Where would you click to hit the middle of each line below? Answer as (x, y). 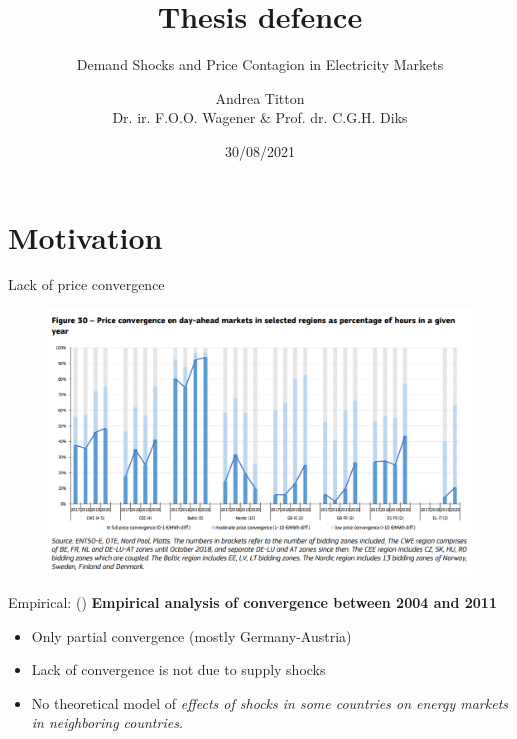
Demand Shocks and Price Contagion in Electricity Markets (260, 64)
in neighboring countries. (107, 722)
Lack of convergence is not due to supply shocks (178, 669)
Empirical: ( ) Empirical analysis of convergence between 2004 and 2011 (252, 602)
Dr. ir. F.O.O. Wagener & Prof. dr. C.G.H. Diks (260, 117)
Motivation (85, 236)
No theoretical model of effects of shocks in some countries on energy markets (270, 702)
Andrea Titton (260, 97)
